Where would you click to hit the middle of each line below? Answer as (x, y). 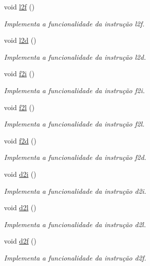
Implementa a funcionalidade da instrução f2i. (75, 90)
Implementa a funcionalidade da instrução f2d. (75, 157)
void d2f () (20, 241)
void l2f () (19, 6)
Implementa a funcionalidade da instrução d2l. (75, 224)
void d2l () (20, 207)
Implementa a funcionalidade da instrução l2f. (74, 23)
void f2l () (19, 107)
